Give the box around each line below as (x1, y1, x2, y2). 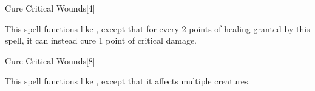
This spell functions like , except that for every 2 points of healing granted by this (5, 22, 310, 35)
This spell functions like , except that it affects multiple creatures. (5, 75, 251, 87)
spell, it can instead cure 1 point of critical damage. (5, 34, 197, 47)
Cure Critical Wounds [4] (5, 2, 95, 14)
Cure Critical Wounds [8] (5, 54, 95, 67)
